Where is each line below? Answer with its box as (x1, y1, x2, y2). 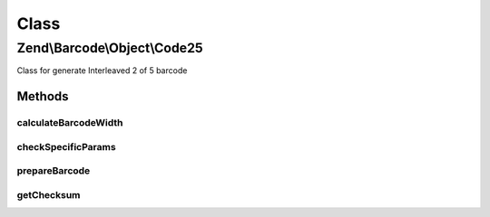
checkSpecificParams (16, 140, 117, 153)
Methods (16, 89, 69, 104)
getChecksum (16, 188, 81, 201)
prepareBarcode (16, 165, 91, 177)
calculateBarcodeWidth (16, 117, 123, 129)
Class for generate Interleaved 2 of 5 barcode (16, 65, 188, 76)
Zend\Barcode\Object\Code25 (16, 40, 203, 56)
